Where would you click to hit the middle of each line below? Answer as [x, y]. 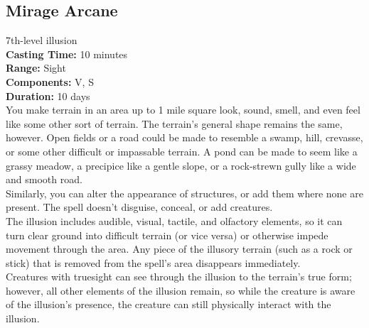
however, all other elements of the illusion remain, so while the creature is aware [181, 290]
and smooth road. [44, 179]
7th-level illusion [42, 40]
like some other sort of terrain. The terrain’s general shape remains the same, [174, 123]
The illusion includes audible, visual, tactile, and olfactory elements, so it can [174, 220]
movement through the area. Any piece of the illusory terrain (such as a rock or [179, 249]
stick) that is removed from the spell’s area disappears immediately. [153, 262]
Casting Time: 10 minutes [67, 54]
